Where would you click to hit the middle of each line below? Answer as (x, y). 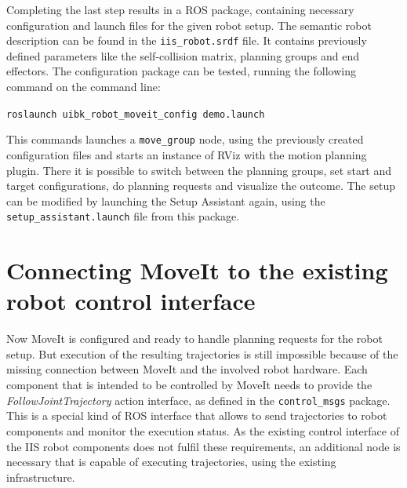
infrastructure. (41, 477)
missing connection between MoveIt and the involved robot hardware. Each (187, 369)
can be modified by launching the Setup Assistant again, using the (166, 200)
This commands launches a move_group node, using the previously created (185, 139)
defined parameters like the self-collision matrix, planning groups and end (183, 55)
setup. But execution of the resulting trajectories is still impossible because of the (202, 353)
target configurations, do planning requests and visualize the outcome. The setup (201, 186)
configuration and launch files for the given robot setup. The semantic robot (189, 25)
